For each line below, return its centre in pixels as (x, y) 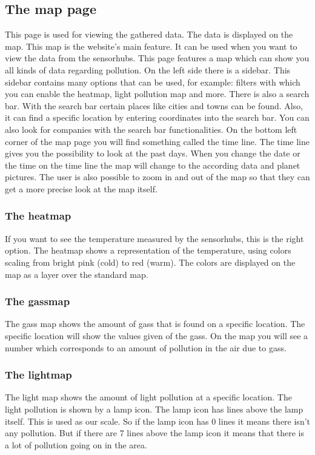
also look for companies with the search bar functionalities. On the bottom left (151, 129)
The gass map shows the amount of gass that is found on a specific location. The (155, 324)
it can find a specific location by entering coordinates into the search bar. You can (157, 117)
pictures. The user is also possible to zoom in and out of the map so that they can (157, 177)
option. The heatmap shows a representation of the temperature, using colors (148, 250)
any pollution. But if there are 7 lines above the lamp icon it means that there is (155, 433)
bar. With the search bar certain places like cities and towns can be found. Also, (154, 105)
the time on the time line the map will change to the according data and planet (153, 165)
